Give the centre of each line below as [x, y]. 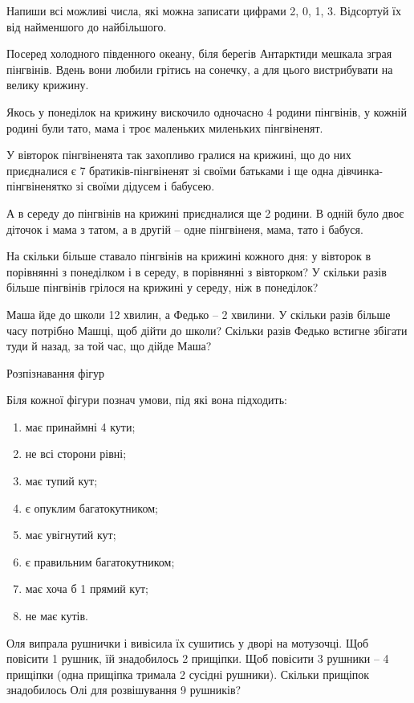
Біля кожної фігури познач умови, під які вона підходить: [147, 400]
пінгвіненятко [39, 186]
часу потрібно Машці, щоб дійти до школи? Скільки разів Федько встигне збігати [207, 330]
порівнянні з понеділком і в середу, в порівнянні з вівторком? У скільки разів [197, 271]
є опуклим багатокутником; [91, 507]
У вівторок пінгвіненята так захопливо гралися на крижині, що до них [179, 155]
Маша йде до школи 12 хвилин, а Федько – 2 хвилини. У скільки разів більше [199, 314]
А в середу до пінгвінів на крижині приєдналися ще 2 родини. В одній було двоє [205, 213]
